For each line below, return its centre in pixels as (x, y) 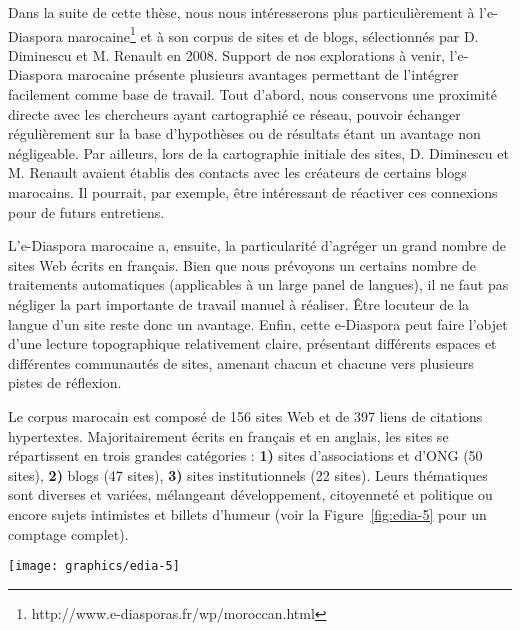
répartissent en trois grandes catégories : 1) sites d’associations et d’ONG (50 (245, 455)
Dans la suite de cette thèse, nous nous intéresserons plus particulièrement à (241, 12)
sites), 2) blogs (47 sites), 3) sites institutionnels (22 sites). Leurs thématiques (248, 474)
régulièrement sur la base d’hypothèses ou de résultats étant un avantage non (244, 133)
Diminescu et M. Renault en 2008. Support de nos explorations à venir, (227, 54)
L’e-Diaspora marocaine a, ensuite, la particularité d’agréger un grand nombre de (257, 245)
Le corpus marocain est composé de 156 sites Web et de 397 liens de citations (245, 415)
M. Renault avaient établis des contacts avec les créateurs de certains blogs (237, 172)
